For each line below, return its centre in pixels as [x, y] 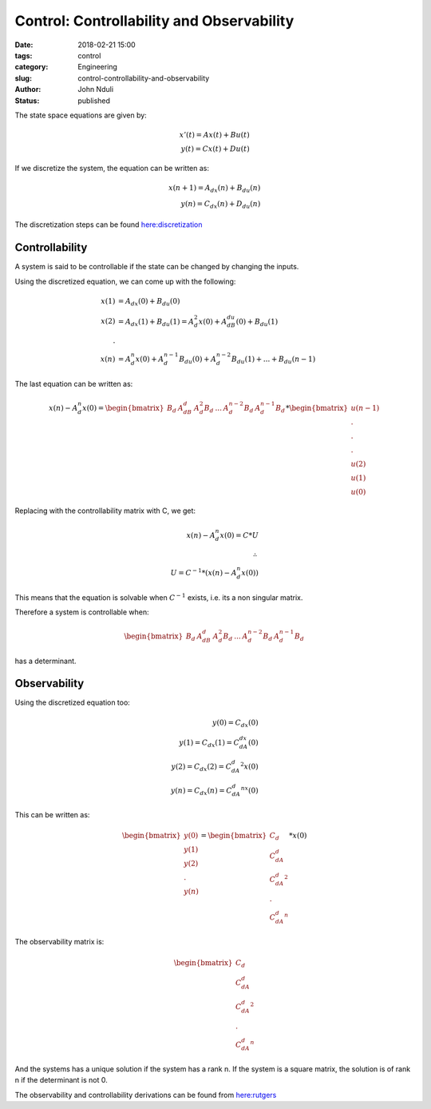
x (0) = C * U [239, 535]
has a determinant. [45, 661]
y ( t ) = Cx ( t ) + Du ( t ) [215, 149]
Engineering [97, 67]
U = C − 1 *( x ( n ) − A [204, 572]
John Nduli [96, 89]
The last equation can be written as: [74, 384]
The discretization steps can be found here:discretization [109, 225]
